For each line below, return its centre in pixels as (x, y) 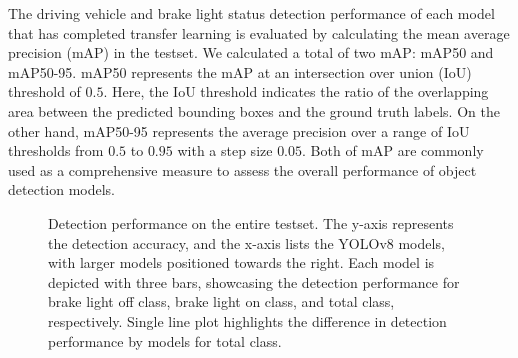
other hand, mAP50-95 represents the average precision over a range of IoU (239, 130)
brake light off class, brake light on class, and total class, (221, 301)
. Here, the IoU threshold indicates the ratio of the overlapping (296, 91)
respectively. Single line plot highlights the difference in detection (247, 320)
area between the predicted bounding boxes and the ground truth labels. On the (254, 110)
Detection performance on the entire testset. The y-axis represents (251, 222)
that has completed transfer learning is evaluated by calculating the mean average (259, 32)
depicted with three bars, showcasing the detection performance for (254, 281)
